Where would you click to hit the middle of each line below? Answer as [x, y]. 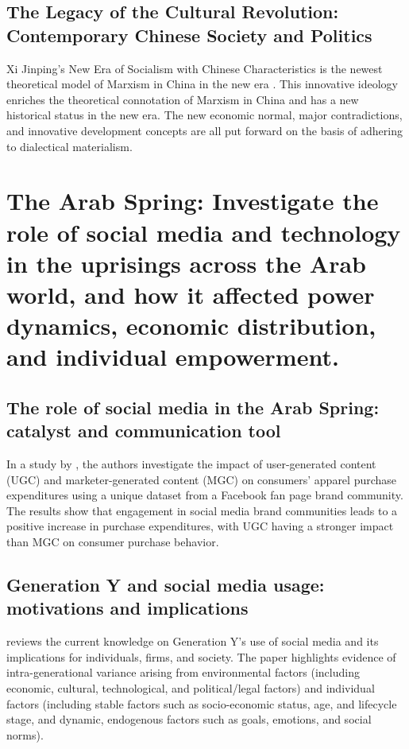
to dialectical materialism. [69, 146]
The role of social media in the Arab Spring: [193, 407]
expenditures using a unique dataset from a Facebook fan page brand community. [205, 495]
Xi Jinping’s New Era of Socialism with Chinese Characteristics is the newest [195, 68]
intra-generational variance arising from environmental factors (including [183, 672]
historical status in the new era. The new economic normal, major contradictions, [204, 115]
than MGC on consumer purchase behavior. [113, 542]
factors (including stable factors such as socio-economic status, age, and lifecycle [202, 703]
